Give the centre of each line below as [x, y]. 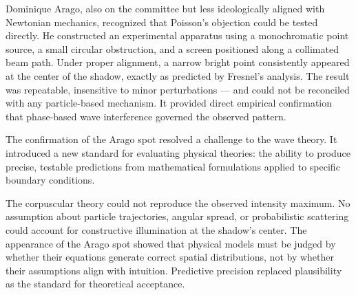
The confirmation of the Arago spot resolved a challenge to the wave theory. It [171, 139]
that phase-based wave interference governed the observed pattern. [146, 116]
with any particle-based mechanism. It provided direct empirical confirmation [169, 103]
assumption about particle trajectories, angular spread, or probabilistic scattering [177, 216]
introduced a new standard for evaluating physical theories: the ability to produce [178, 152]
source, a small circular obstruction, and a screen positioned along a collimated [172, 48]
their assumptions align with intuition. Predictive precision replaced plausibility [174, 270]
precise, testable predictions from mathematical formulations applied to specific [173, 166]
